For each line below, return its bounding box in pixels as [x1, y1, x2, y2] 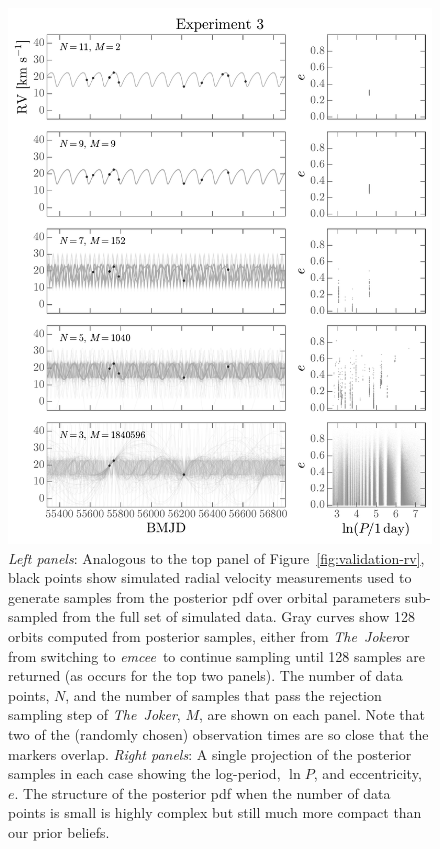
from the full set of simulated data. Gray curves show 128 [62, 606, 415, 627]
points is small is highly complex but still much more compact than [8, 802, 422, 823]
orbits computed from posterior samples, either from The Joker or [8, 625, 410, 646]
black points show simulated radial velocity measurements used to [8, 567, 412, 588]
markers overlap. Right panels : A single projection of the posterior [8, 743, 412, 764]
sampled [8, 606, 58, 627]
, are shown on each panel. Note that [199, 704, 426, 725]
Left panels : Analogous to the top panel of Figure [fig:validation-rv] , [8, 547, 425, 568]
